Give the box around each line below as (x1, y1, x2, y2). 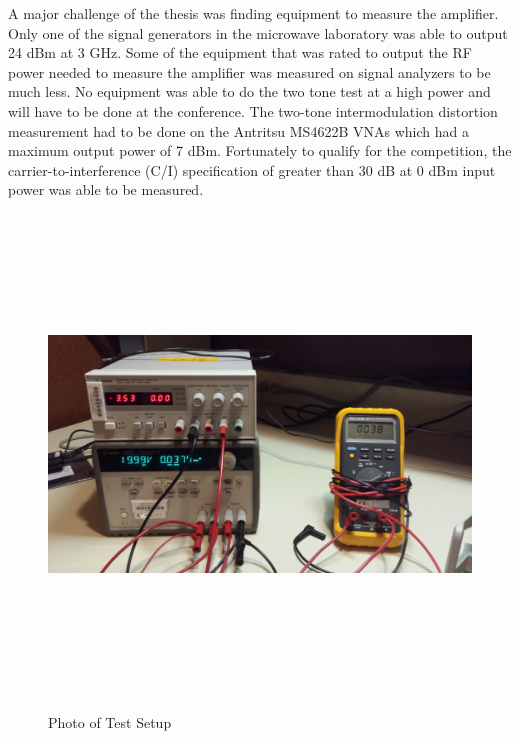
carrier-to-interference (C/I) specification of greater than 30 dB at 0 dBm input (8, 159, 496, 180)
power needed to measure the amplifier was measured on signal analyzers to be (8, 61, 491, 82)
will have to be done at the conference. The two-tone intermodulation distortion (8, 100, 498, 121)
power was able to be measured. (8, 179, 204, 200)
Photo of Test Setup (48, 711, 172, 732)
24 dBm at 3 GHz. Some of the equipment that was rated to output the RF (8, 42, 472, 63)
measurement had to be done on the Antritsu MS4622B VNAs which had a (8, 120, 469, 141)
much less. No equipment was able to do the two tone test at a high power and (8, 81, 491, 102)
